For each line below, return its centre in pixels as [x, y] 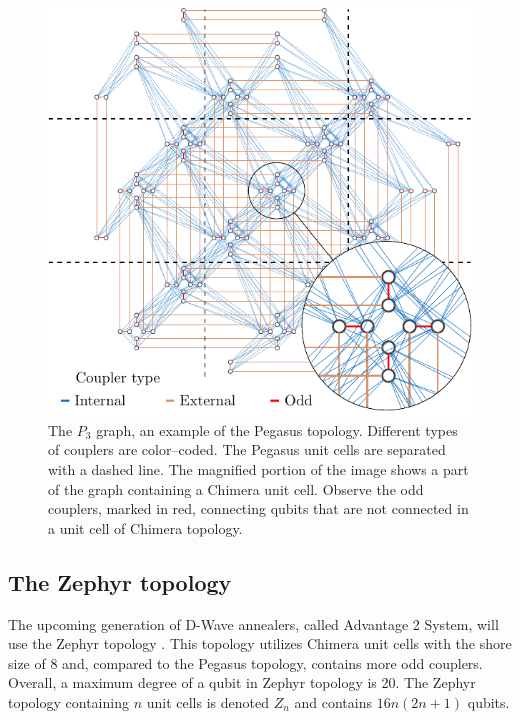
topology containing [68, 702]
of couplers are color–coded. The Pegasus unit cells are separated [247, 449]
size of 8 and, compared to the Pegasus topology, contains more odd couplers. [245, 662]
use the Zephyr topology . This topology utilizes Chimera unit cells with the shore [260, 643]
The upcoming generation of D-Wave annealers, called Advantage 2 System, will [253, 623]
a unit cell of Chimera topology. [145, 527]
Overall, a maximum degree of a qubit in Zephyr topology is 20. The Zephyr [242, 682]
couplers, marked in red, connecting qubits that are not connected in [258, 508]
